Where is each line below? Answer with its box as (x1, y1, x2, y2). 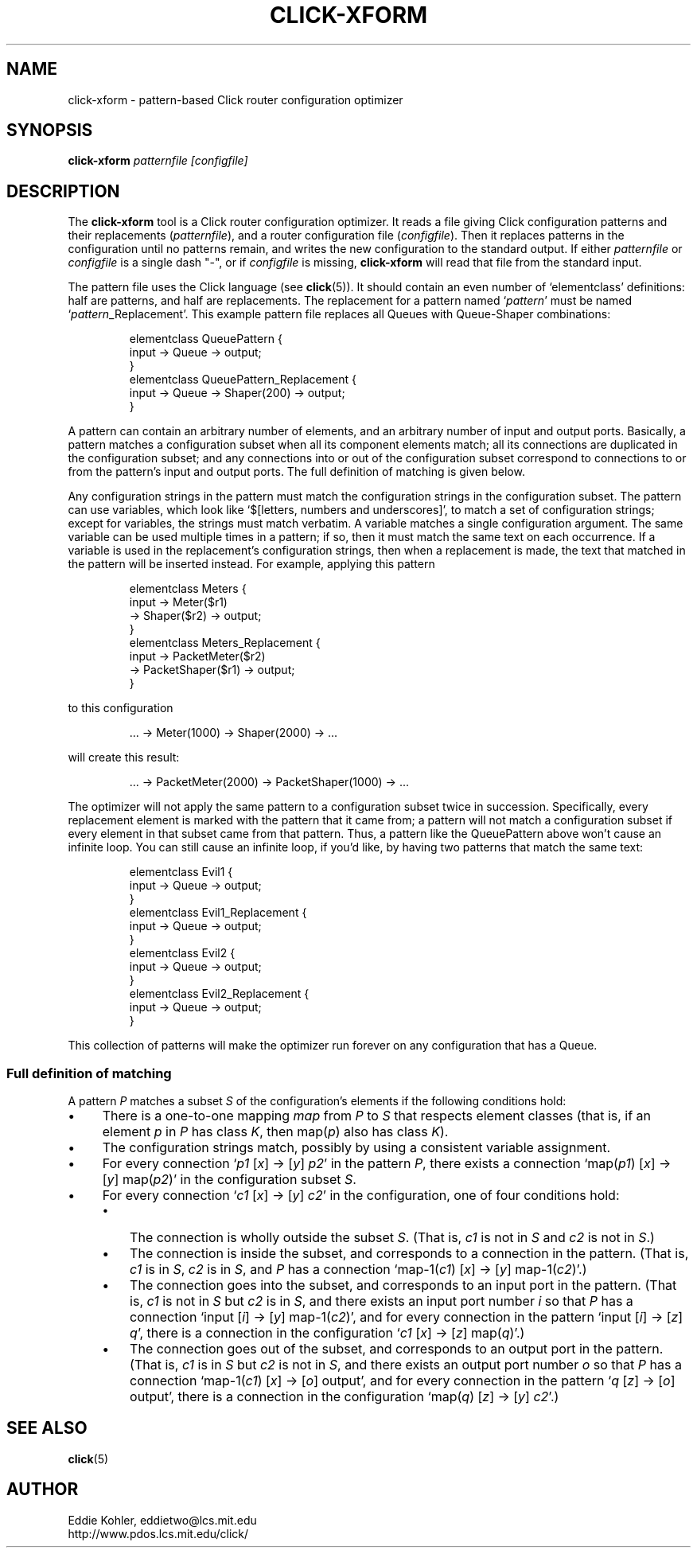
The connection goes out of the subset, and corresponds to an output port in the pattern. (130, 1341, 664, 1357)
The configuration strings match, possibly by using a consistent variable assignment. (102, 1139, 611, 1156)
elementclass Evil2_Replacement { (129, 987, 310, 1001)
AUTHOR (6, 1479, 79, 1500)
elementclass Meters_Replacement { (129, 636, 321, 650)
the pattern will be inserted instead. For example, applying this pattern (68, 557, 435, 571)
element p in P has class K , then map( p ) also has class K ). (102, 1124, 449, 1140)
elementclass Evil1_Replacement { (129, 906, 307, 920)
